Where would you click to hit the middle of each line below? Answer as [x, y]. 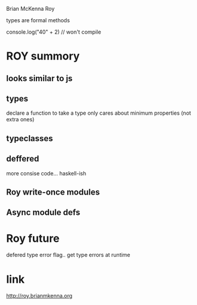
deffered [23, 159]
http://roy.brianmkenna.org [40, 296]
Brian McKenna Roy [31, 9]
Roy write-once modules [53, 192]
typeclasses [30, 138]
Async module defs [43, 213]
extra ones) [20, 119]
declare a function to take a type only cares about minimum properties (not [99, 113]
